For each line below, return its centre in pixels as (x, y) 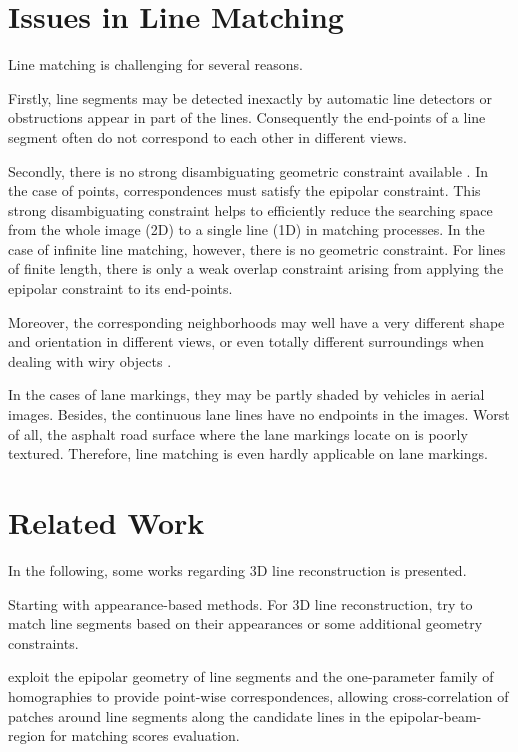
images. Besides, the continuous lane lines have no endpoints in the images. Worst (259, 414)
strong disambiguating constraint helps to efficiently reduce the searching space (250, 209)
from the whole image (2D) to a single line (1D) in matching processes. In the (246, 229)
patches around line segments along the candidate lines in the (196, 715)
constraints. (43, 642)
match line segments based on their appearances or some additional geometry (245, 623)
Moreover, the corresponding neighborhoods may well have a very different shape (256, 321)
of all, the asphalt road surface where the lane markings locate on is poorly (238, 433)
